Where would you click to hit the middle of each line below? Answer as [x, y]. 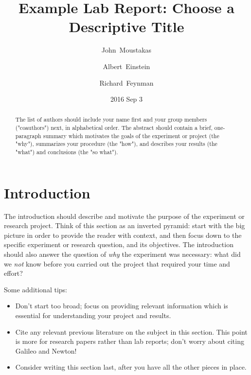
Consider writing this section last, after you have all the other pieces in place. [131, 367]
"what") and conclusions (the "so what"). [67, 152]
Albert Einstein [126, 66]
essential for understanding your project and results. [93, 315]
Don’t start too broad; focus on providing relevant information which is [122, 306]
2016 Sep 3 [126, 99]
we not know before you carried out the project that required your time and [117, 263]
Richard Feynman [126, 82]
